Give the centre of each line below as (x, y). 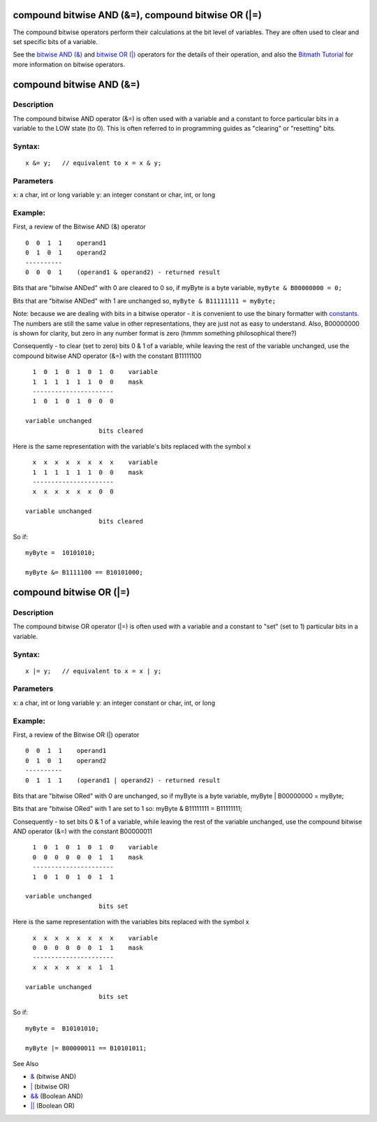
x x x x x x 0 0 (73, 492)
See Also (26, 1063)
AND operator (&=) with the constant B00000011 (83, 831)
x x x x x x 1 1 (73, 967)
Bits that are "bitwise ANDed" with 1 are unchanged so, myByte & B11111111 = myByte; (144, 301)
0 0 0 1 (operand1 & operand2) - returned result (123, 272)
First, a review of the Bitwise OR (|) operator (76, 735)
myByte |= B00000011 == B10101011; (86, 1048)
